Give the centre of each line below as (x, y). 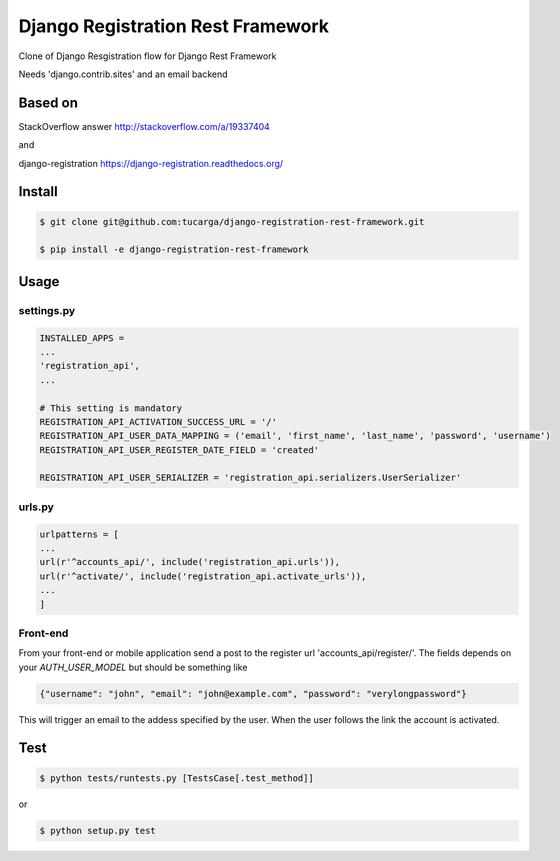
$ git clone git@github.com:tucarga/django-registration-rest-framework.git (232, 221)
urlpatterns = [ (79, 534)
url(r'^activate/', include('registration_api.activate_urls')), (203, 576)
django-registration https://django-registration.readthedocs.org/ (151, 163)
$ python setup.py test (98, 830)
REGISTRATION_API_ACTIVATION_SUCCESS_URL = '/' (158, 421)
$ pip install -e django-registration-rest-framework (174, 249)
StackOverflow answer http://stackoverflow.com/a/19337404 (144, 126)
